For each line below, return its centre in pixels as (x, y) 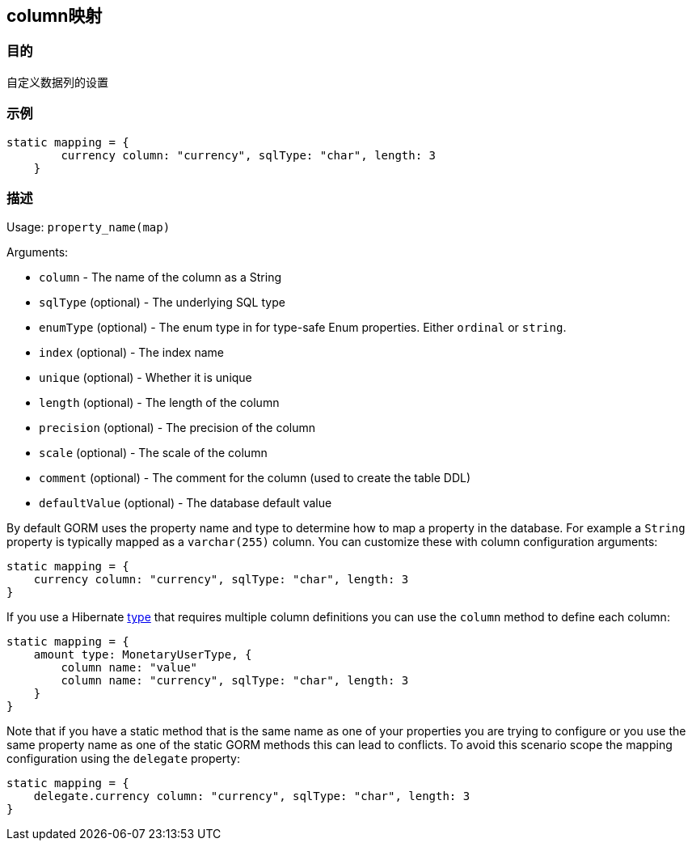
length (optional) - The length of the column (159, 403)
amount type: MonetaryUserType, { (143, 655)
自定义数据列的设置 (57, 82)
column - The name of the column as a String (160, 277)
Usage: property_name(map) (89, 227)
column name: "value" (129, 668)
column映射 (55, 16)
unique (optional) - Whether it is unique (146, 378)
